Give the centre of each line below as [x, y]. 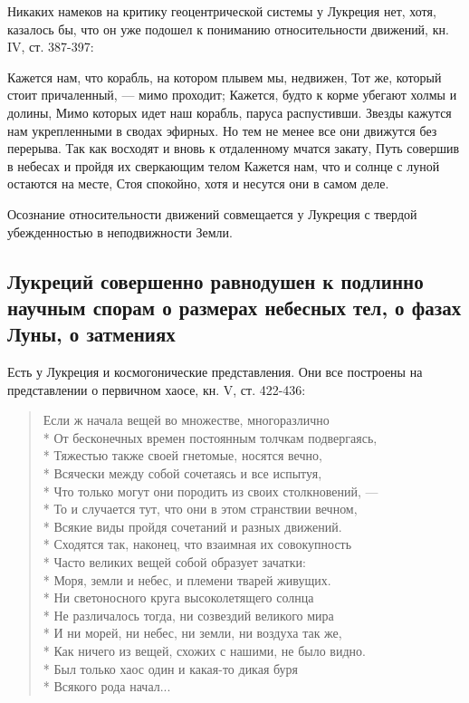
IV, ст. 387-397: [51, 47]
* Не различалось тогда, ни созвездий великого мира [188, 615]
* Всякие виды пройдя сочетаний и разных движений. [192, 526]
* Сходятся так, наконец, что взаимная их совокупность [197, 544]
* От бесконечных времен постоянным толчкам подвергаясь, [210, 437]
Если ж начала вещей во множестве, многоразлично [186, 420]
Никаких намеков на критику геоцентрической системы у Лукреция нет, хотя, [222, 11]
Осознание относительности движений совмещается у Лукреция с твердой [212, 213]
